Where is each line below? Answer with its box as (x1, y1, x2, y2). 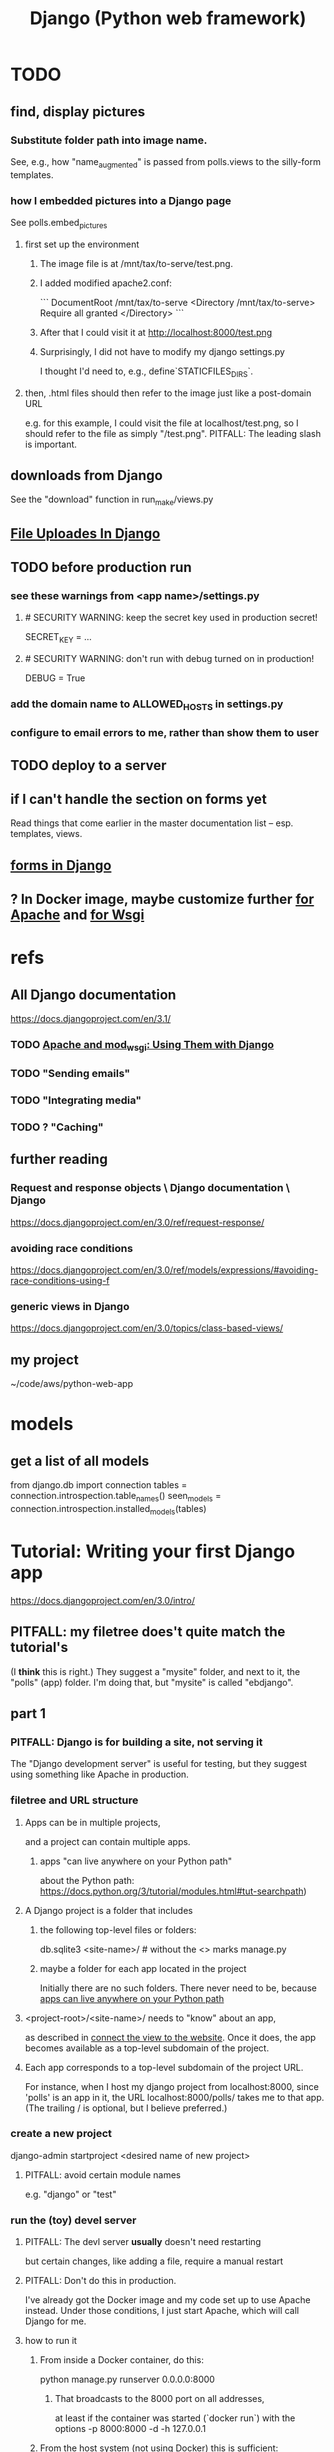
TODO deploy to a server (10, 757, 167, 774)
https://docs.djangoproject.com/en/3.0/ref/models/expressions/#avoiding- (10, 1264, 319, 1276)
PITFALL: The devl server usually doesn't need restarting (24, 2236, 262, 2248)
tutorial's (10, 1639, 69, 1656)
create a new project (10, 2127, 113, 2141)
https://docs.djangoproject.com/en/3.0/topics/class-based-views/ (10, 1322, 284, 1334)
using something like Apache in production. (10, 1768, 190, 1781)
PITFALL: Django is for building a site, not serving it (10, 1735, 263, 1749)
